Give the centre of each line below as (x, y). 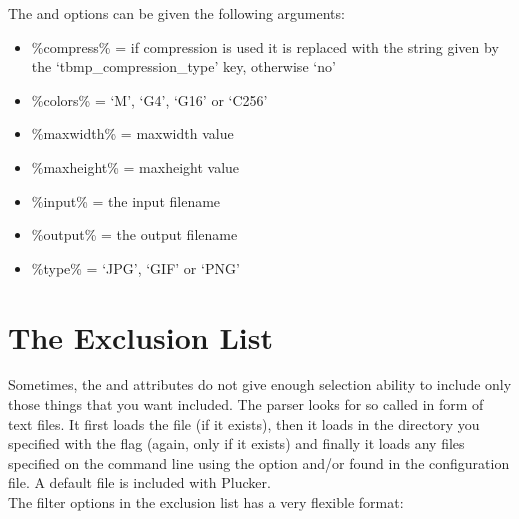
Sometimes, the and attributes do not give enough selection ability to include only (260, 384)
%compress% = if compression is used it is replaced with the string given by (265, 46)
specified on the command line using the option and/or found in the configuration (259, 462)
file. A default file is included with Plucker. (139, 482)
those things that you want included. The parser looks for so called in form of (246, 404)
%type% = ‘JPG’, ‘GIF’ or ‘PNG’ (135, 267)
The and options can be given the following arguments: (176, 13)
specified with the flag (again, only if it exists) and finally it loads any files (236, 443)
